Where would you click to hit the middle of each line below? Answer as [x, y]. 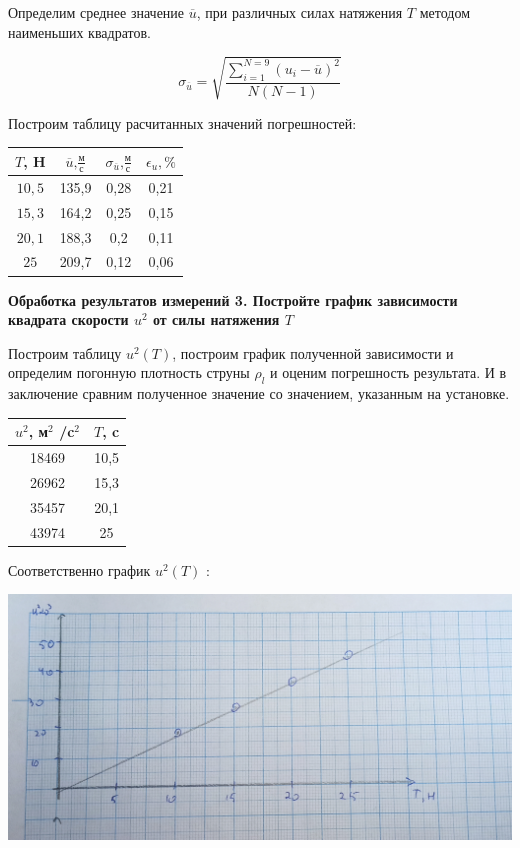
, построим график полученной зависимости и [313, 352]
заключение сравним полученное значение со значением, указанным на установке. [259, 393]
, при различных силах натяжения [299, 12]
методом [445, 12]
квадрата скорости [68, 319]
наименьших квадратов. [79, 31]
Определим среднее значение [96, 12]
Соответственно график [79, 569]
